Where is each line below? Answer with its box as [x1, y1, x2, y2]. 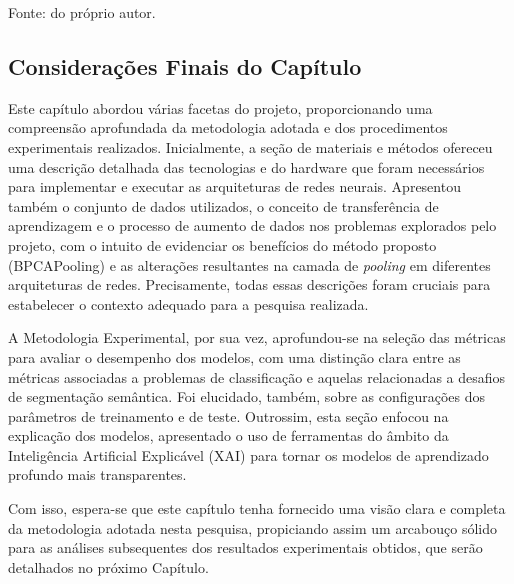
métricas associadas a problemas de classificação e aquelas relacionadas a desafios [8, 366, 506, 387]
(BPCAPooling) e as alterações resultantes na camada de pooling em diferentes [8, 254, 491, 275]
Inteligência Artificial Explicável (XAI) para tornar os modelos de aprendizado [8, 444, 489, 465]
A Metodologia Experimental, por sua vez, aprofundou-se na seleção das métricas [8, 327, 506, 348]
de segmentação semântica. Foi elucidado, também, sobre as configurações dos [8, 386, 486, 407]
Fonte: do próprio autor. [8, 2, 156, 22]
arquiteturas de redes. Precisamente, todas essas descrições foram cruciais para [8, 274, 491, 295]
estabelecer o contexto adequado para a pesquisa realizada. [8, 293, 369, 314]
